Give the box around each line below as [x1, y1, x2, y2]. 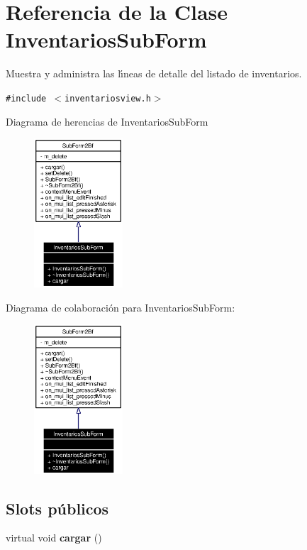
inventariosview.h [65, 93, 151, 104]
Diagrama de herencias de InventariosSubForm [6, 114, 208, 128]
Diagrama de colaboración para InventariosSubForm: [6, 299, 235, 314]
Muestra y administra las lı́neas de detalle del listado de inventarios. [6, 66, 302, 81]
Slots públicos [6, 497, 109, 519]
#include [6, 93, 47, 104]
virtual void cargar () [6, 530, 102, 545]
